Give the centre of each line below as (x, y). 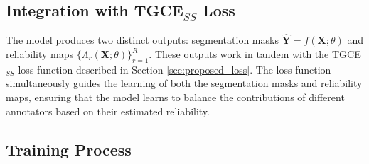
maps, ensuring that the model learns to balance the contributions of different (175, 97)
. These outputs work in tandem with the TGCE (255, 54)
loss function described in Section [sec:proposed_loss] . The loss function (175, 69)
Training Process (69, 149)
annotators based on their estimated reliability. (108, 111)
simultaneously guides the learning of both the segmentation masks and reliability (184, 83)
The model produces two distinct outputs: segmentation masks (142, 40)
